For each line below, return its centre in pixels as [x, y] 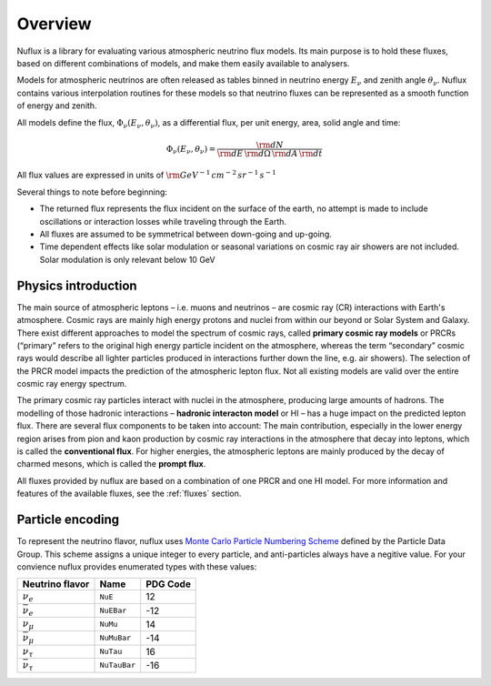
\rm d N [270, 145]
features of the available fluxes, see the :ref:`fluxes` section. [129, 494]
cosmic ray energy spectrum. [72, 384]
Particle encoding [68, 520]
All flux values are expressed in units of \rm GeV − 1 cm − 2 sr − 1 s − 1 [146, 175]
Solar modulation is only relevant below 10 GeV [127, 259]
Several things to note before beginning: [92, 192]
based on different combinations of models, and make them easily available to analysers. [183, 63]
